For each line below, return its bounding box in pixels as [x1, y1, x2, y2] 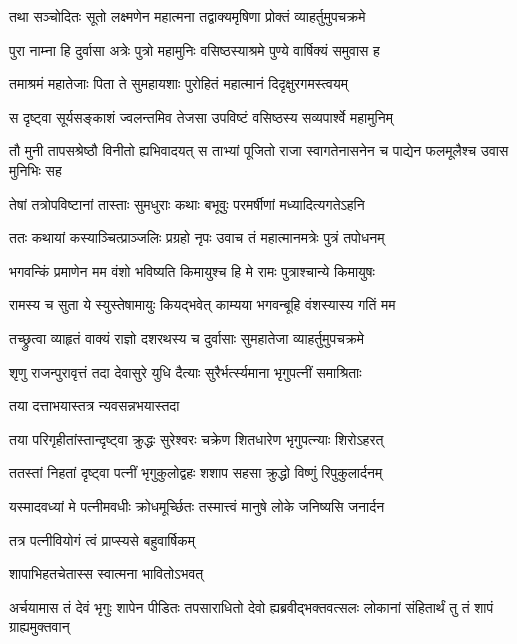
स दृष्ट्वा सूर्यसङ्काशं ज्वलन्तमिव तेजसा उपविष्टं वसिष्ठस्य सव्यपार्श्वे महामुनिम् [9, 106, 393, 127]
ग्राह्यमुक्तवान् [9, 616, 70, 637]
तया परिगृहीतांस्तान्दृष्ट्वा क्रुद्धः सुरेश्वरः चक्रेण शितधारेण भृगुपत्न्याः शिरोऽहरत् [9, 428, 384, 449]
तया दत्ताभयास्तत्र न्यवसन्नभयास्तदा [9, 395, 180, 416]
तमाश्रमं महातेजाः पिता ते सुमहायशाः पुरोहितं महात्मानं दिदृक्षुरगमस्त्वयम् [9, 73, 349, 94]
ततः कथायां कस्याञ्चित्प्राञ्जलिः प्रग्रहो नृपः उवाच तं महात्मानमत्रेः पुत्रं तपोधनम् [9, 227, 385, 248]
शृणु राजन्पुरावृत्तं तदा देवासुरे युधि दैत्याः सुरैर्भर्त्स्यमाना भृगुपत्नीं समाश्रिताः [9, 361, 362, 382]
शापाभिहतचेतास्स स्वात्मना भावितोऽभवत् [9, 563, 204, 584]
